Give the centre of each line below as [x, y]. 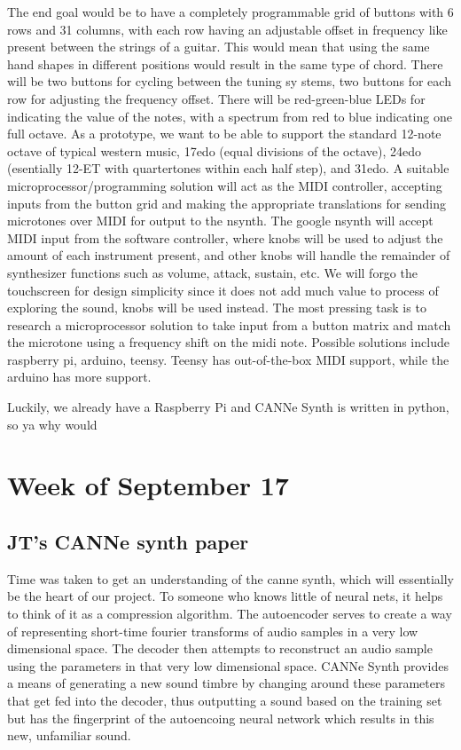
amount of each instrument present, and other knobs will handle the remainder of [229, 255]
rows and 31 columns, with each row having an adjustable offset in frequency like [227, 29]
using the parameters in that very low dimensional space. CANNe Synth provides [228, 665]
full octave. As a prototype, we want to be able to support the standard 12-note [224, 134]
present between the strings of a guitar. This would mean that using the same [219, 47]
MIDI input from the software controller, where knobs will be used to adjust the [225, 237]
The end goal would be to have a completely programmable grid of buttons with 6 [230, 12]
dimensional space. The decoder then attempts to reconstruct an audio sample [220, 648]
